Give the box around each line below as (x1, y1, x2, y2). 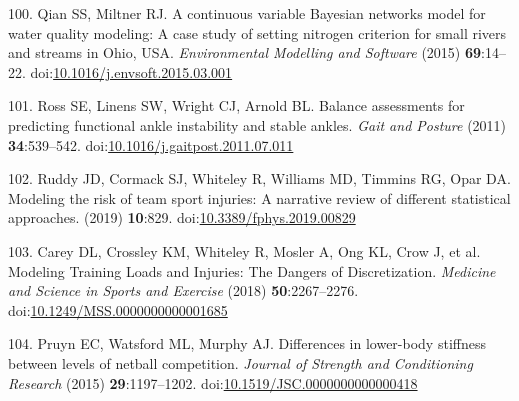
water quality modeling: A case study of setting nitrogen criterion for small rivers (8, 22, 507, 43)
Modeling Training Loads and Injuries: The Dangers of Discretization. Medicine (8, 260, 496, 281)
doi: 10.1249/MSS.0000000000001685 (8, 299, 228, 320)
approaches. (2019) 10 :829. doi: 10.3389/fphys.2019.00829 (8, 207, 356, 228)
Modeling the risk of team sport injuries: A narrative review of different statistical (8, 187, 511, 208)
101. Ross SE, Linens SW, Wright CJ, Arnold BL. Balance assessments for (8, 95, 465, 116)
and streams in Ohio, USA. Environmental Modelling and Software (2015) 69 (8, 42, 482, 63)
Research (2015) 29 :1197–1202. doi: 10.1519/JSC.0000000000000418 (8, 372, 418, 393)
